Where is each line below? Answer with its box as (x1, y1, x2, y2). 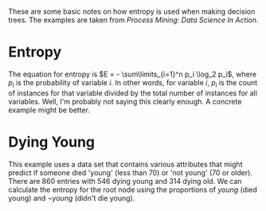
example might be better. (8, 105, 90, 115)
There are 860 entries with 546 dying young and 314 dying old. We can (8, 176, 242, 186)
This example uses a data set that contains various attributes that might (8, 159, 243, 169)
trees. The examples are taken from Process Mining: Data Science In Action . (8, 15, 259, 25)
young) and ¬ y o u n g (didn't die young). (8, 193, 135, 202)
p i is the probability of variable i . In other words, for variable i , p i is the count (8, 77, 258, 89)
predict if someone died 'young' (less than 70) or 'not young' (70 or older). (8, 167, 253, 178)
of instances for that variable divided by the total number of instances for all (8, 88, 257, 98)
